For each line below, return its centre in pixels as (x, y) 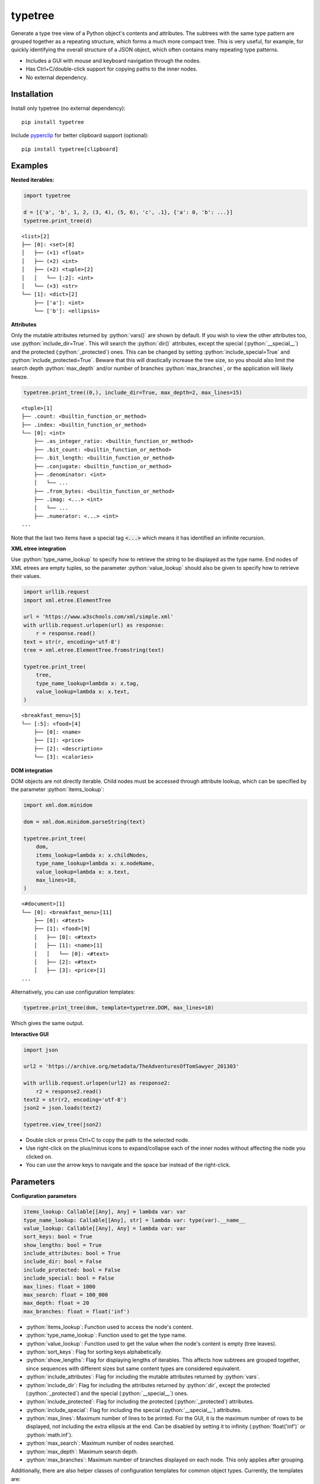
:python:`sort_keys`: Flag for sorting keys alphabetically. (94, 1352)
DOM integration (32, 770)
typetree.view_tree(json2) (63, 1125)
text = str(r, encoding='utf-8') (72, 642)
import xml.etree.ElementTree (67, 600)
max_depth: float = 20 (56, 1303)
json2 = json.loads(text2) (63, 1108)
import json (41, 1050)
